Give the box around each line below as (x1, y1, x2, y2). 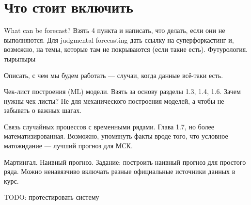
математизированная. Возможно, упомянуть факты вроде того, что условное (4, 131, 228, 141)
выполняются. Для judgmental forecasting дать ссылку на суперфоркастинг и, (4, 34, 234, 45)
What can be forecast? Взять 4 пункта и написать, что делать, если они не (4, 25, 225, 35)
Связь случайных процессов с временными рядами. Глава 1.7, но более (4, 121, 214, 131)
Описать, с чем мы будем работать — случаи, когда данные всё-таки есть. (4, 70, 223, 80)
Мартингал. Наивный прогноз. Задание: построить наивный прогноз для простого (4, 157, 246, 167)
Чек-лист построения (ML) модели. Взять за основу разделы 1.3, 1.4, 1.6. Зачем (4, 86, 241, 96)
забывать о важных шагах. (4, 105, 82, 115)
